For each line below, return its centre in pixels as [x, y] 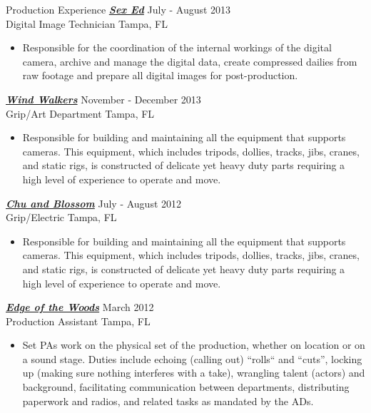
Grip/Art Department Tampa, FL [80, 113]
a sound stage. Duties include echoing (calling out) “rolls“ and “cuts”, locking [192, 358]
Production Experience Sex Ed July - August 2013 [118, 9]
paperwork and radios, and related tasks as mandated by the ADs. [168, 401]
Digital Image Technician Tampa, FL [87, 23]
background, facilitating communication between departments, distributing [186, 387]
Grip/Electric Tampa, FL [61, 217]
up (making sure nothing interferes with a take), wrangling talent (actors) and [194, 373]
